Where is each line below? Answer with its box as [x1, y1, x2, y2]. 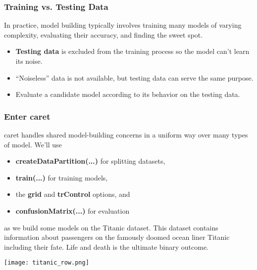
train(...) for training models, [15, 172, 108, 182]
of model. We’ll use [4, 139, 62, 149]
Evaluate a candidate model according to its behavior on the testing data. [15, 89, 240, 99]
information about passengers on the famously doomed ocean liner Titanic [4, 232, 230, 242]
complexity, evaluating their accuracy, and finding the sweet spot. [4, 29, 203, 40]
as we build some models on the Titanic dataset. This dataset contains [4, 222, 218, 232]
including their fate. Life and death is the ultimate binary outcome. [4, 241, 208, 252]
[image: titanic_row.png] [4, 259, 89, 267]
